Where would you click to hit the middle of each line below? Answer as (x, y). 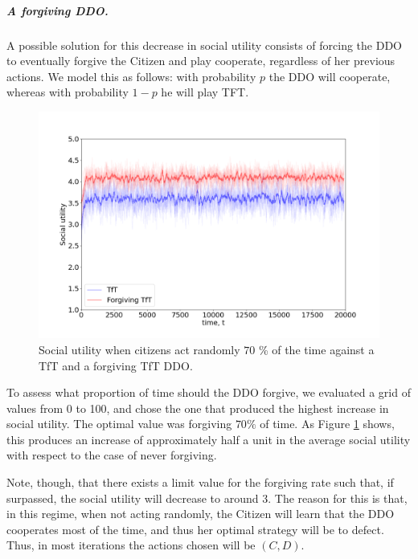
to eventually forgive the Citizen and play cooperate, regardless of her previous (201, 61)
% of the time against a (316, 349)
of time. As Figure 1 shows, (327, 424)
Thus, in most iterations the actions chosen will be (131, 545)
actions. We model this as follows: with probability (131, 76)
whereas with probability (68, 92)
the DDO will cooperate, (330, 76)
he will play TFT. (205, 92)
